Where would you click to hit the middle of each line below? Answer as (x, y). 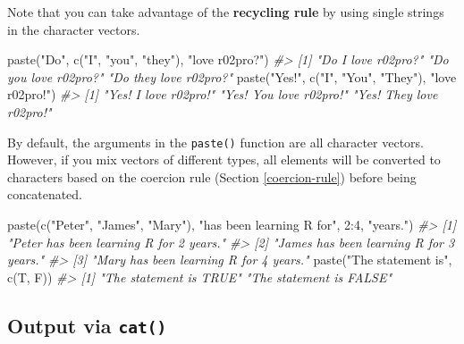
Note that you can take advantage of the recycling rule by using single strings (226, 12)
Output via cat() (87, 325)
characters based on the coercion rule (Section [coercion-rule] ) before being (212, 176)
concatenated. (45, 194)
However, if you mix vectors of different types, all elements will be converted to (224, 159)
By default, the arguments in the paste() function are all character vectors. (216, 142)
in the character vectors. (74, 29)
